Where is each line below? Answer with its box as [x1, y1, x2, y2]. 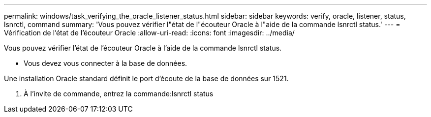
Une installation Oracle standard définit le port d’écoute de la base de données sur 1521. [4, 74, 289, 83]
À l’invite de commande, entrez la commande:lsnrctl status [24, 89, 214, 98]
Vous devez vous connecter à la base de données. [24, 59, 187, 67]
